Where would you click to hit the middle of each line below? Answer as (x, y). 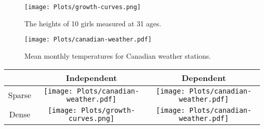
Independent (91, 77)
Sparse (20, 95)
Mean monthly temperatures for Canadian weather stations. (118, 55)
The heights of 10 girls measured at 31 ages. (93, 23)
